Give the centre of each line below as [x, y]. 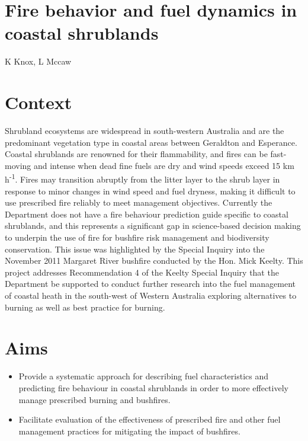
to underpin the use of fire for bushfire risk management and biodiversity [137, 237]
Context [38, 102]
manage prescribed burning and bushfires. [94, 399]
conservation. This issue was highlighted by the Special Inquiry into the [135, 249]
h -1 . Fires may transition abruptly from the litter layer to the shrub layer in [142, 178]
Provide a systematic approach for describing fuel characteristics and [143, 376]
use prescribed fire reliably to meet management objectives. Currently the [139, 202]
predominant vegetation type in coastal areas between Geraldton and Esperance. [151, 142]
